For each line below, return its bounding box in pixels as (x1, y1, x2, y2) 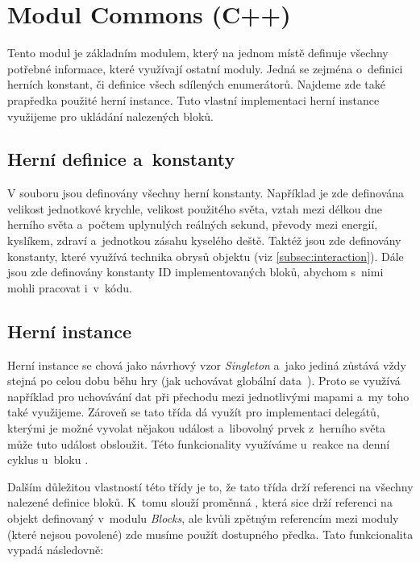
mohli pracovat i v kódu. (7, 279, 132, 296)
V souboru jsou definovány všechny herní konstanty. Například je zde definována (7, 184, 405, 201)
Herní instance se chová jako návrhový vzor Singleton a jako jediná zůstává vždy (7, 356, 406, 373)
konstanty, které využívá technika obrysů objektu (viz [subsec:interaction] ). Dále (7, 247, 404, 264)
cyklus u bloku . (7, 451, 89, 468)
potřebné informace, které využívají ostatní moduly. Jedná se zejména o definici (7, 60, 403, 77)
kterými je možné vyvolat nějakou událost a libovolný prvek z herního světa (7, 420, 385, 437)
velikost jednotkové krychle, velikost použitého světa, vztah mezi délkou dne (7, 200, 382, 217)
